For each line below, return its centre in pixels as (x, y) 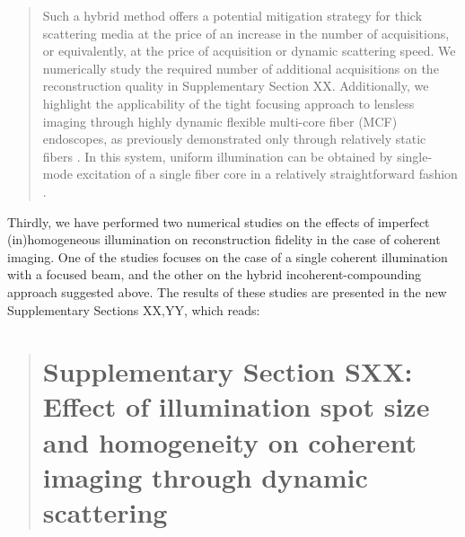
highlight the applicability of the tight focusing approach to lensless (228, 103)
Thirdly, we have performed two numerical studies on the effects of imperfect (219, 221)
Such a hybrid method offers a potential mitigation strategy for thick (232, 15)
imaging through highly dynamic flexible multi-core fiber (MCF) (220, 121)
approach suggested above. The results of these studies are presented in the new (227, 291)
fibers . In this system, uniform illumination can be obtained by (218, 156)
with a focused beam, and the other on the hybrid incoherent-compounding (215, 274)
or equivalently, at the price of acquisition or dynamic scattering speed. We (249, 51)
